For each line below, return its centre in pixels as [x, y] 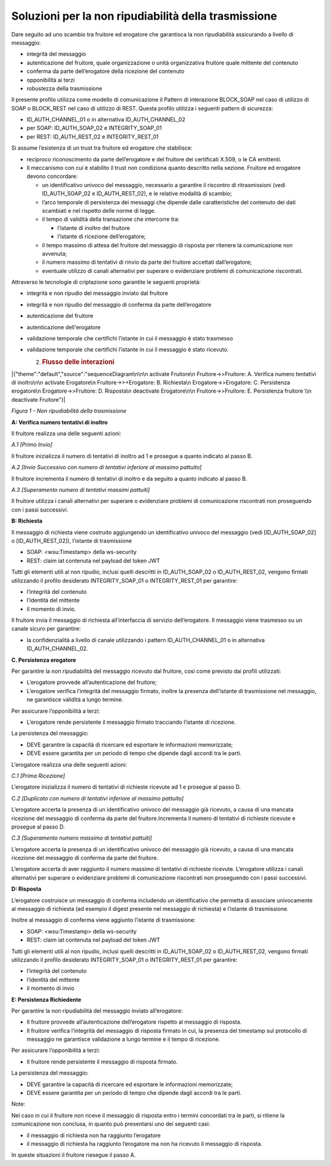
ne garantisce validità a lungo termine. [75, 700]
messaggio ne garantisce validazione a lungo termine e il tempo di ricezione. [124, 1039]
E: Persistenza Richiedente [46, 999]
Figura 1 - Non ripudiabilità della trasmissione [69, 411]
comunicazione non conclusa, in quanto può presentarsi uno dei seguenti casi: [111, 1124]
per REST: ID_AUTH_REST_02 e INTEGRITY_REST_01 [93, 136]
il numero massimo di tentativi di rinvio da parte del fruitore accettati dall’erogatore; [147, 262]
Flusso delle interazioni [78, 362]
